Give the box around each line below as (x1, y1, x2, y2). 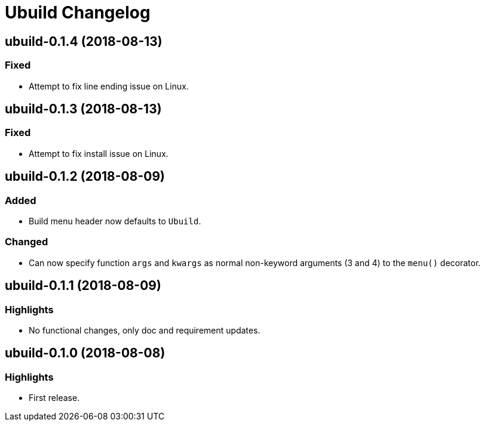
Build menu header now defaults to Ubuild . (29, 215, 201, 226)
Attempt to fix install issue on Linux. (29, 148, 168, 159)
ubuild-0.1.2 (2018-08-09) (5, 169, 165, 184)
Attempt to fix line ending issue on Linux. (29, 81, 189, 91)
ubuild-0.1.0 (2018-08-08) (5, 345, 165, 361)
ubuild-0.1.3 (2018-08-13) (5, 101, 162, 116)
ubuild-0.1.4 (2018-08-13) (5, 33, 162, 49)
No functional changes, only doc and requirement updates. (29, 325, 260, 335)
